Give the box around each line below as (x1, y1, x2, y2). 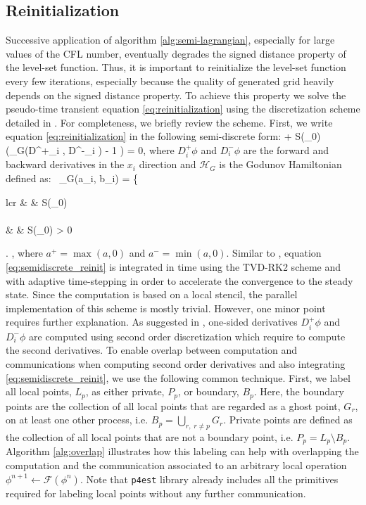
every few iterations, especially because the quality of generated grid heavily (6, 73, 334, 88)
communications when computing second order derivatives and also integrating (6, 356, 346, 371)
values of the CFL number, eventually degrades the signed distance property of (6, 46, 346, 60)
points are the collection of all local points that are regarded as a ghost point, (6, 398, 341, 413)
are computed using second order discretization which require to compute (29, 328, 346, 343)
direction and (139, 157, 196, 172)
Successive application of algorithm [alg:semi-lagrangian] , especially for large (6, 32, 335, 47)
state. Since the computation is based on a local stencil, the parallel (6, 287, 298, 302)
